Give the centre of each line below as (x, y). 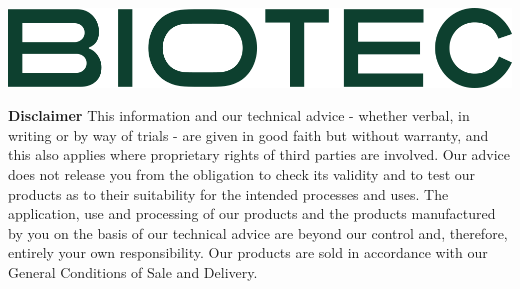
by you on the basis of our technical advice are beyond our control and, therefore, (258, 232)
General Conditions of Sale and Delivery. (133, 271)
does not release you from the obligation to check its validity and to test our (242, 174)
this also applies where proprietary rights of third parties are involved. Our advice (259, 154)
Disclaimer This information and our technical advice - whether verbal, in (239, 115)
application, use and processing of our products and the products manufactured (252, 213)
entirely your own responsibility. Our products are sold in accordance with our (248, 252)
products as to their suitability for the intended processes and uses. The (228, 193)
